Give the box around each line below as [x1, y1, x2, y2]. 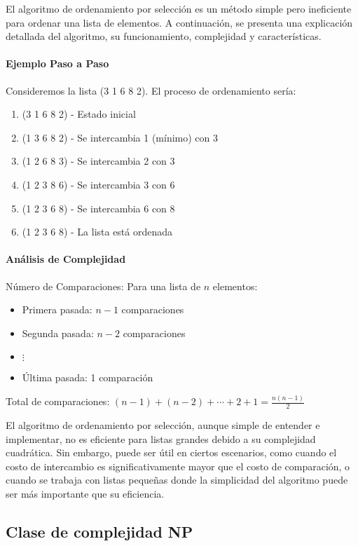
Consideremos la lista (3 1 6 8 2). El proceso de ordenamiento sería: [6, 83, 296, 97]
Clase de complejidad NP [6, 521, 193, 542]
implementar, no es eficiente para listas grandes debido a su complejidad [6, 431, 316, 446]
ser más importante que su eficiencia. [6, 486, 165, 501]
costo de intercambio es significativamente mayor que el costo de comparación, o [6, 458, 350, 473]
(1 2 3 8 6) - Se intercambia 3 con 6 [22, 177, 175, 191]
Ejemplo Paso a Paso [6, 56, 109, 71]
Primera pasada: [22, 302, 92, 317]
